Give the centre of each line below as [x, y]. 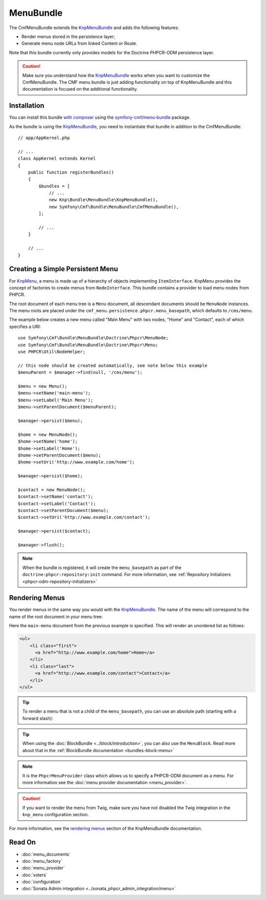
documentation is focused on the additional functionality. [80, 89]
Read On [22, 843]
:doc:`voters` [34, 875]
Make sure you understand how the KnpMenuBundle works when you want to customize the [116, 75]
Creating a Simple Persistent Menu [64, 269]
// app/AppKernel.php [44, 138]
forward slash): [38, 718]
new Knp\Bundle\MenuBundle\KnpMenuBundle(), [104, 200]
